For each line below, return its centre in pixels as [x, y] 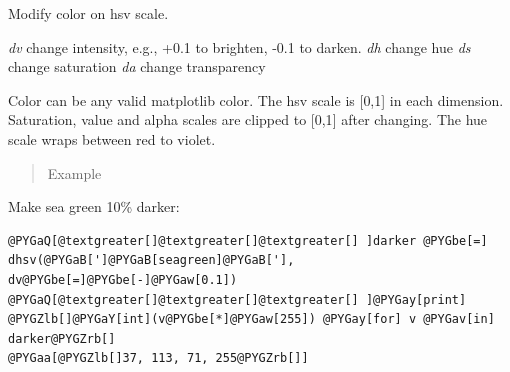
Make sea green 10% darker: [94, 206]
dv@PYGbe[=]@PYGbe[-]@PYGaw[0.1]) [123, 279]
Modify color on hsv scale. [88, 13]
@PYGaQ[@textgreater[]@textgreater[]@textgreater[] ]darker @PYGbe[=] [248, 240]
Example [74, 172]
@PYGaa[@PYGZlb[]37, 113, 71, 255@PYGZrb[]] [158, 358]
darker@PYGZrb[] [62, 338]
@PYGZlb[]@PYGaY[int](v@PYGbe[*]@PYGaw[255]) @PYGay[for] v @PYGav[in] [251, 319]
